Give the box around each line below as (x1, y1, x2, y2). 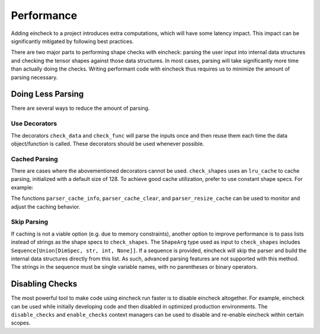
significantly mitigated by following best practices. (11, 37, 134, 44)
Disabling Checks (11, 279, 78, 289)
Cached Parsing (11, 155, 59, 163)
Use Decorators (11, 119, 57, 128)
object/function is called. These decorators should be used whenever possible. (11, 140, 204, 147)
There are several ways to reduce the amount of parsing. (11, 104, 150, 112)
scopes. (11, 319, 31, 326)
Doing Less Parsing (11, 89, 84, 99)
